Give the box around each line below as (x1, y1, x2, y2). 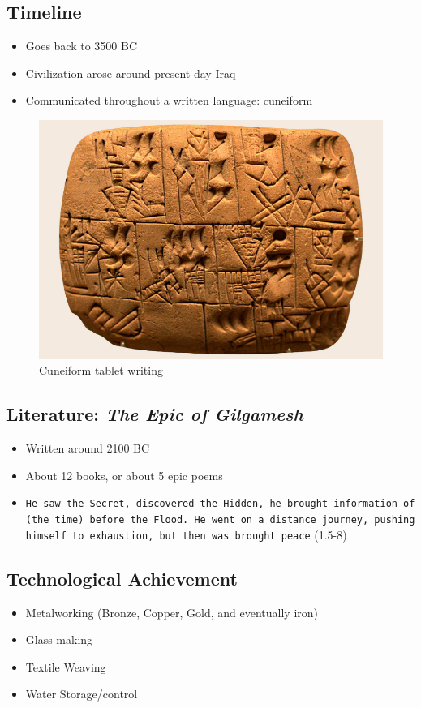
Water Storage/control (25, 685, 138, 702)
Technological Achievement (6, 565, 238, 590)
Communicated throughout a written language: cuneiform (25, 92, 313, 109)
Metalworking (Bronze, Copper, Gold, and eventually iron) (25, 603, 319, 620)
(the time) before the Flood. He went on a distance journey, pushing (25, 513, 415, 526)
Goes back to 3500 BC (25, 37, 138, 54)
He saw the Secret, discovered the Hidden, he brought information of (25, 498, 415, 510)
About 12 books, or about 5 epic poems (25, 466, 223, 483)
